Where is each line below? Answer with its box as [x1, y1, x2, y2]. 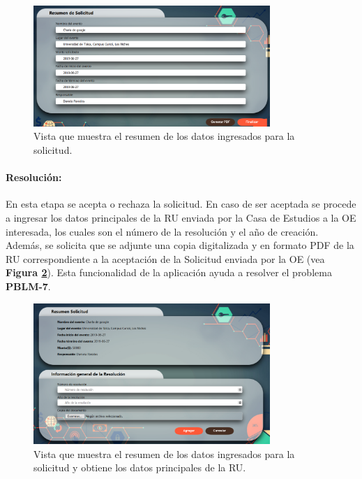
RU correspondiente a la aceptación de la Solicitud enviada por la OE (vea [6, 251, 325, 266]
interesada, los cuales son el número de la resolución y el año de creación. [6, 224, 319, 238]
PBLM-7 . [6, 279, 51, 294]
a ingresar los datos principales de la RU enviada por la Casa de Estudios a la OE [6, 210, 356, 225]
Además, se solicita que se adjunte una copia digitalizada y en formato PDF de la [6, 238, 354, 252]
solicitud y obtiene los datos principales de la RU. [33, 460, 246, 475]
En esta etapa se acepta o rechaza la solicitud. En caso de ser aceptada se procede [6, 196, 356, 211]
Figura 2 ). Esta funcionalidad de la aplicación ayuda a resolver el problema [6, 265, 332, 280]
